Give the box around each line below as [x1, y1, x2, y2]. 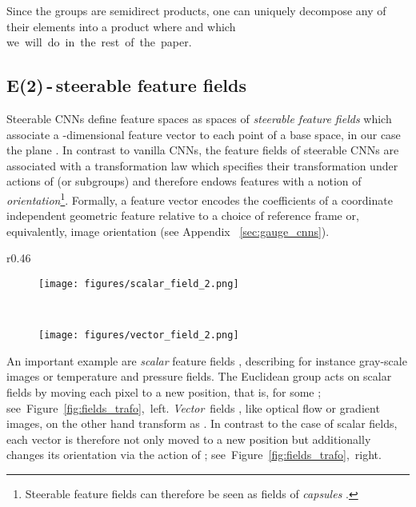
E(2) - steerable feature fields [6, 73, 246, 98]
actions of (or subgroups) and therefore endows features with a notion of [6, 173, 362, 190]
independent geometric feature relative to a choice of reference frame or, [6, 207, 359, 224]
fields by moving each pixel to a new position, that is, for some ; [6, 384, 322, 401]
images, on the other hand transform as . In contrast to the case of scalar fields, [6, 415, 398, 432]
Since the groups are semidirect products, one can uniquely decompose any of [6, 2, 386, 18]
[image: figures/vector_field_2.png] [38, 329, 239, 341]
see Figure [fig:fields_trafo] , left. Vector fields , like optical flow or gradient [6, 399, 380, 416]
